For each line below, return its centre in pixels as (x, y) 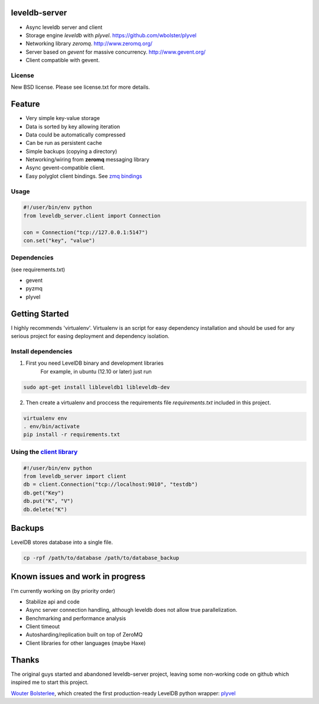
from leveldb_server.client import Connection (92, 215)
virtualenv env (45, 418)
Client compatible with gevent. (63, 60)
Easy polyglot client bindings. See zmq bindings (84, 176)
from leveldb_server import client (75, 476)
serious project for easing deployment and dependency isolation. (90, 336)
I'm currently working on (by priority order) (63, 591)
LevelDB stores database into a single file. (62, 542)
